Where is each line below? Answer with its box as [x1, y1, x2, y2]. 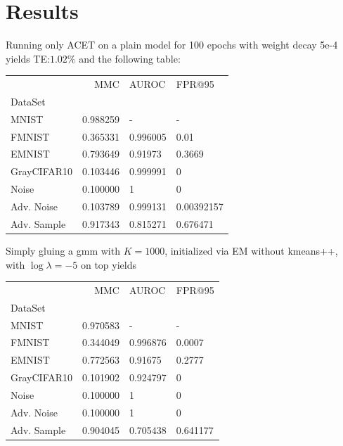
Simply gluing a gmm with [6, 243, 120, 257]
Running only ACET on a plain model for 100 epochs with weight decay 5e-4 [6, 37, 338, 52]
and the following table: [79, 51, 181, 65]
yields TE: [6, 51, 50, 65]
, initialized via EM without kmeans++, [164, 243, 338, 257]
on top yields [80, 257, 136, 272]
